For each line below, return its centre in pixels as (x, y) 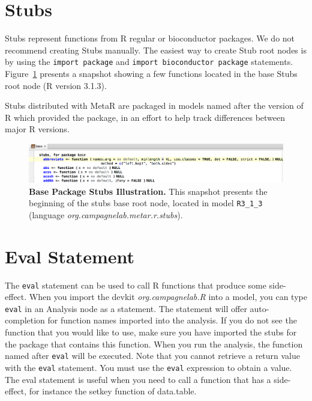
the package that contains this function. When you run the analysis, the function (154, 344)
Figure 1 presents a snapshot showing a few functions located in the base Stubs (151, 73)
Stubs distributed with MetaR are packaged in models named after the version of (154, 106)
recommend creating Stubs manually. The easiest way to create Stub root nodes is (156, 50)
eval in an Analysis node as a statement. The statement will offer (126, 308)
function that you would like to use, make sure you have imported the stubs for (151, 332)
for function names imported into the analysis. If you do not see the (172, 320)
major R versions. (37, 129)
